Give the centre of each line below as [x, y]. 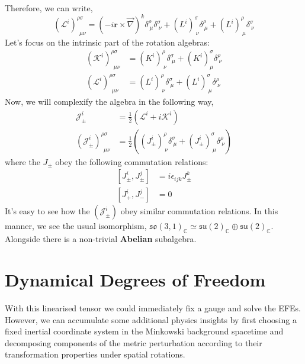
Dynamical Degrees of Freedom [135, 280]
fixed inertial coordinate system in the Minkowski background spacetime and [144, 331]
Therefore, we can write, [49, 8]
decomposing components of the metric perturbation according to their [134, 342]
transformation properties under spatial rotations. [95, 354]
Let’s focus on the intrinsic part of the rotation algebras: [107, 42]
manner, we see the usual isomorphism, [76, 226]
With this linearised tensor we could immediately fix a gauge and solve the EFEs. [153, 307]
